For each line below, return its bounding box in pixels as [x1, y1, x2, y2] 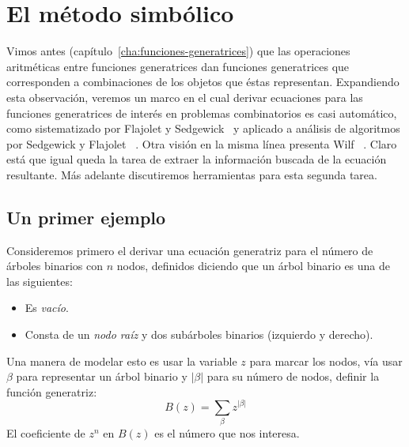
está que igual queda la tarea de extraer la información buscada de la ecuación [6, 151, 387, 167]
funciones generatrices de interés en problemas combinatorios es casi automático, [6, 104, 397, 121]
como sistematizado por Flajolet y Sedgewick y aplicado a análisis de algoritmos [6, 120, 400, 137]
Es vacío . [25, 299, 69, 316]
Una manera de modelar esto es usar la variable [6, 352, 237, 369]
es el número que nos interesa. [154, 424, 300, 441]
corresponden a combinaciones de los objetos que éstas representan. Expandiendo [6, 73, 400, 90]
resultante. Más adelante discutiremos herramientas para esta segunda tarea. [6, 166, 377, 182]
